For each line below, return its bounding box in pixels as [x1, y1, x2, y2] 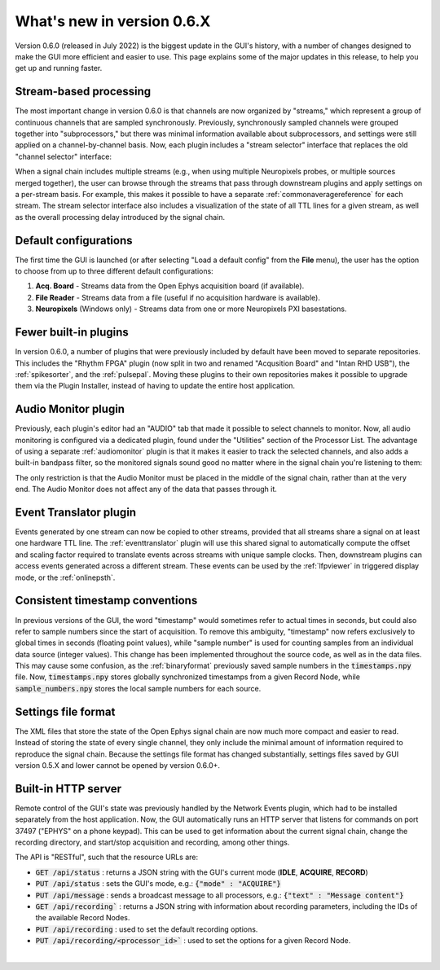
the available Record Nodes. [35, 913, 130, 923]
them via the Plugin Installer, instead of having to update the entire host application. [15, 381, 296, 391]
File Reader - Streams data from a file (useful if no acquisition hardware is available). [35, 292, 321, 302]
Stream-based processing [15, 85, 152, 99]
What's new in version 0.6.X [15, 12, 211, 30]
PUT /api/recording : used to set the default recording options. [35, 924, 258, 934]
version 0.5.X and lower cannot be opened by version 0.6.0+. [15, 760, 220, 770]
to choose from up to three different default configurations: [15, 266, 213, 276]
